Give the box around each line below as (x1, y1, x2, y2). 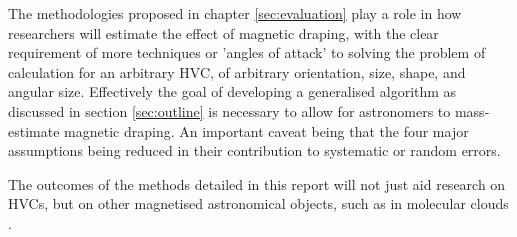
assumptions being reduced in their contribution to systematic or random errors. (8, 140, 501, 161)
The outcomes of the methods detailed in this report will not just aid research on (8, 173, 506, 194)
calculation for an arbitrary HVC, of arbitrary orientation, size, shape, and (8, 61, 466, 82)
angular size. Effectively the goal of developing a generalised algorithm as (8, 81, 457, 102)
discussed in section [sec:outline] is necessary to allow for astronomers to (8, 100, 451, 121)
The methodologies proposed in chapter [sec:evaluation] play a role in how (8, 3, 462, 23)
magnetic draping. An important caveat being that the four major (64, 120, 469, 141)
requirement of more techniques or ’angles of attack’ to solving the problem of (8, 42, 486, 63)
